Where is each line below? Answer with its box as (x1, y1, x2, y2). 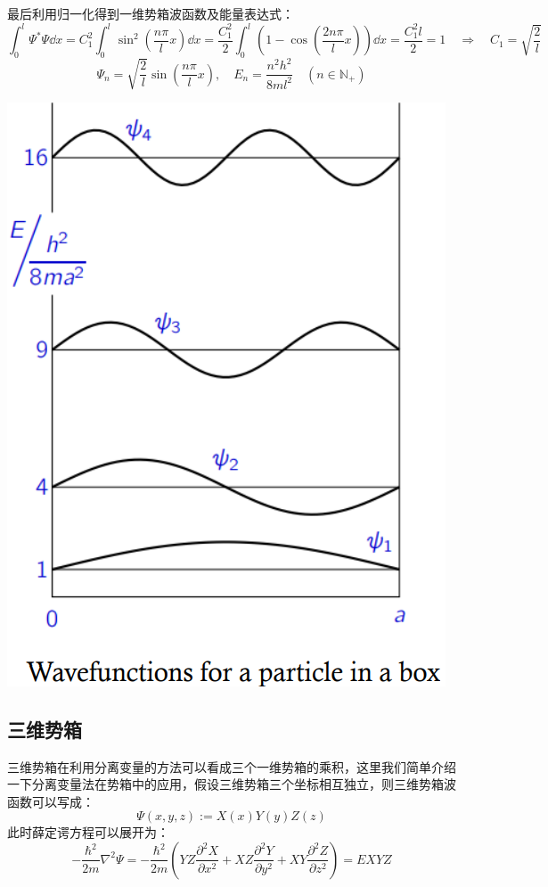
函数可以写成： (7, 792, 94, 810)
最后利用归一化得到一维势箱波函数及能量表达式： (7, 4, 294, 22)
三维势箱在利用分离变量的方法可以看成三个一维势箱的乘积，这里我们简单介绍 (7, 757, 456, 776)
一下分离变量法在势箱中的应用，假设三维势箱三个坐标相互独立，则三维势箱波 (7, 775, 456, 793)
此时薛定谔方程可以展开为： (7, 823, 169, 842)
